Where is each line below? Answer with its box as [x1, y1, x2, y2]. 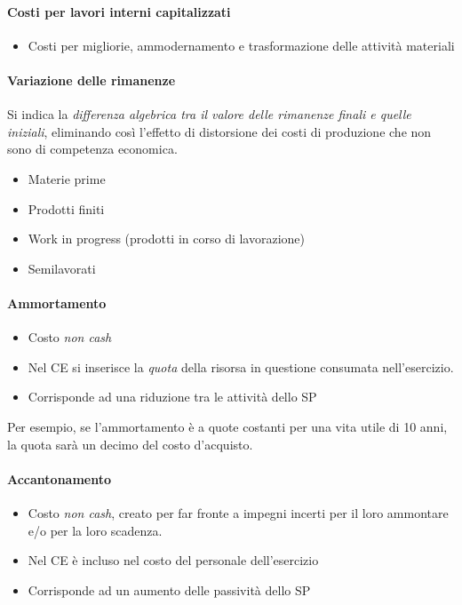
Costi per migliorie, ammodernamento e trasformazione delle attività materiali [28, 36, 455, 54]
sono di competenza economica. [7, 139, 178, 158]
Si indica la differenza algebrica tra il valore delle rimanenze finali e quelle [7, 105, 411, 123]
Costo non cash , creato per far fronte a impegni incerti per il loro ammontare [28, 503, 449, 521]
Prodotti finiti [28, 199, 105, 218]
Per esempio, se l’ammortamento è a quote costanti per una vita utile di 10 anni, [7, 417, 448, 435]
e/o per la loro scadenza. [28, 521, 163, 539]
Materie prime [28, 169, 106, 187]
